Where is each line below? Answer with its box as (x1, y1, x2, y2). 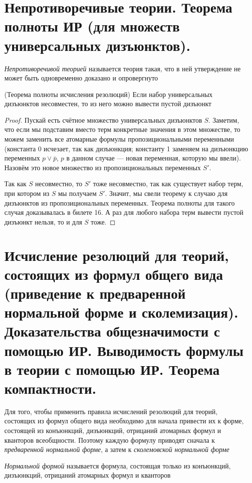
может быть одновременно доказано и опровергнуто (4, 73, 158, 83)
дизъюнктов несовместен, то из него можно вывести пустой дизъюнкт (4, 98, 212, 109)
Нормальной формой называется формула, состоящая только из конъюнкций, (4, 460, 231, 470)
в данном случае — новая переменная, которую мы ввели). (66, 153, 241, 163)
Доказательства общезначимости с (4, 321, 220, 341)
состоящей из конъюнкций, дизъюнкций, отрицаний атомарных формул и (4, 425, 221, 435)
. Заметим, (208, 114, 239, 125)
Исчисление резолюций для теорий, (4, 245, 229, 265)
